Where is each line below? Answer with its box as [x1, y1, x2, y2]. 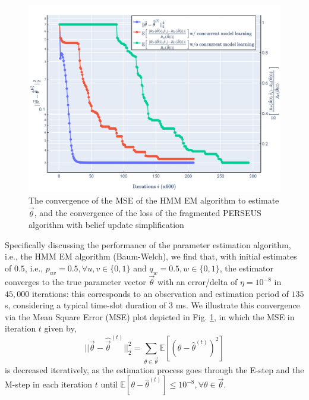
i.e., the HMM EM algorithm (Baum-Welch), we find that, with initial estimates [5, 250, 297, 262]
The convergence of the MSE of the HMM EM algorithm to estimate [29, 193, 279, 206]
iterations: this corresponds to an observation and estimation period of [31, 287, 289, 299]
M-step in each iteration [5, 378, 93, 390]
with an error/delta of [157, 276, 238, 288]
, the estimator [219, 262, 273, 274]
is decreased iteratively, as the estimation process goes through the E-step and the [5, 363, 304, 376]
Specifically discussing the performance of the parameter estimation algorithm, [5, 238, 291, 251]
